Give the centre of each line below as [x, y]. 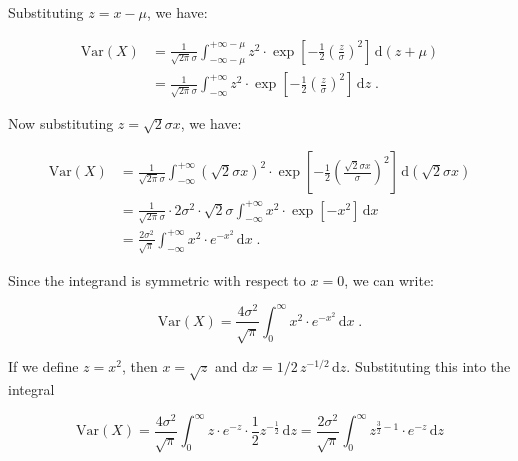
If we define [43, 366]
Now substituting [61, 123]
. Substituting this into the [428, 366]
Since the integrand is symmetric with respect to [157, 279]
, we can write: [389, 279]
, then [139, 366]
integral [31, 389]
